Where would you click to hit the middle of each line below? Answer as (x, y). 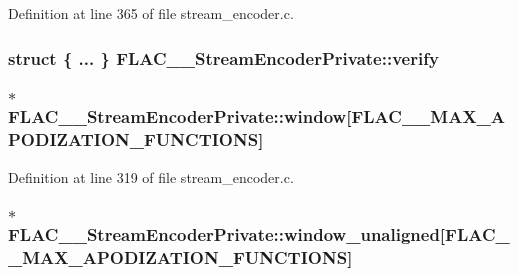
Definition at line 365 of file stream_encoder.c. (151, 13)
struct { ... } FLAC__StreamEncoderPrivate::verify (223, 57)
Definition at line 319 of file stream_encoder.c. (151, 176)
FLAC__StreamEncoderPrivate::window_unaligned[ (227, 234)
